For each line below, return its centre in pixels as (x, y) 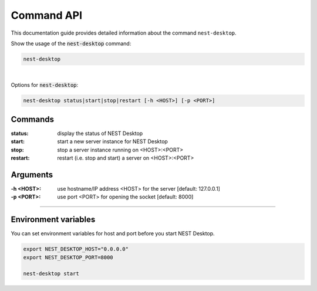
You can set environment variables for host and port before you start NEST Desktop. (113, 234)
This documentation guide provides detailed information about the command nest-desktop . (124, 33)
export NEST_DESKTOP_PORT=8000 (68, 257)
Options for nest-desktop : (45, 85)
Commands (33, 119)
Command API (46, 15)
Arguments (32, 175)
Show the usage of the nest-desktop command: (71, 43)
